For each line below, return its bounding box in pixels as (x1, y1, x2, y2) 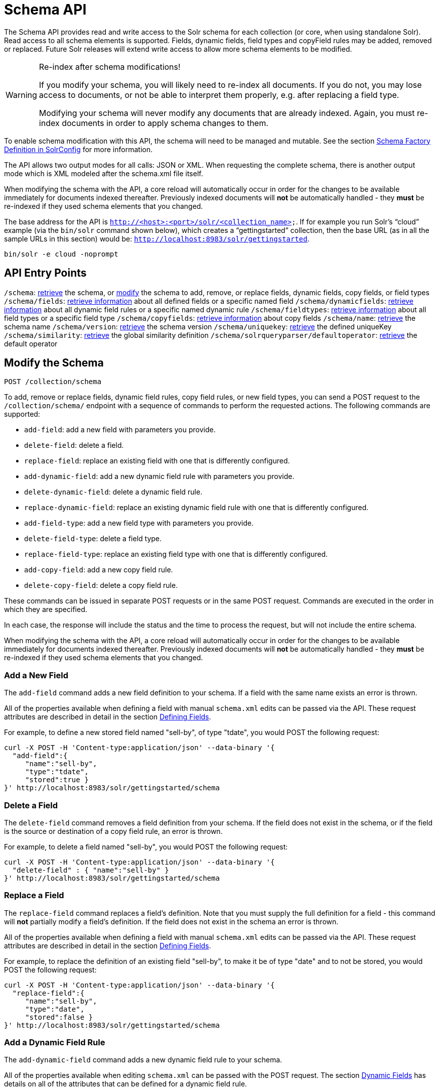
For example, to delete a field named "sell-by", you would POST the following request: (4, 842, 288, 851)
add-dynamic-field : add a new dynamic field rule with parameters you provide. (24, 472, 295, 481)
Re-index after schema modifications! (39, 61, 181, 72)
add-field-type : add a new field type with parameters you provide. (24, 519, 254, 528)
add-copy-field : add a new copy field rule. (24, 565, 173, 574)
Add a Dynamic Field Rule (4, 1037, 105, 1048)
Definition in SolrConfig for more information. (4, 145, 153, 154)
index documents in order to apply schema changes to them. (39, 117, 268, 128)
